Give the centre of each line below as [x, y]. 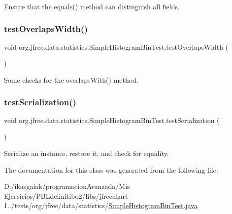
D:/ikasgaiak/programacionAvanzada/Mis [67, 186]
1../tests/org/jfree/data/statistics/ [56, 205]
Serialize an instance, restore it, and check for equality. [86, 153]
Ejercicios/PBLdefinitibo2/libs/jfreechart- [67, 196]
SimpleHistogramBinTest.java [153, 205]
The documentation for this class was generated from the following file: [111, 169]
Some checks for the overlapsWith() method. [71, 80]
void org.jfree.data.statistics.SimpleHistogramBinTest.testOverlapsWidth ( [116, 46]
